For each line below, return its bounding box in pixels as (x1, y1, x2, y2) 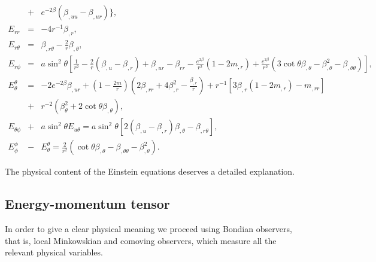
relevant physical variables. (5, 246, 103, 258)
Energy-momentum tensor (5, 194, 170, 213)
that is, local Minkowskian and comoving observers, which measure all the (5, 234, 277, 246)
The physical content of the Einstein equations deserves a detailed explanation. (5, 165, 295, 178)
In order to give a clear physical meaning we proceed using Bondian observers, (5, 223, 292, 235)
